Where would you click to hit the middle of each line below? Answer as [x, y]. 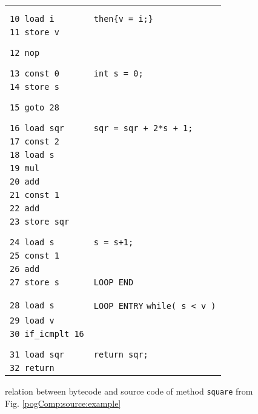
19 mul [25, 168]
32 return [32, 368]
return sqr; [121, 355]
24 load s [32, 242]
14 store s [35, 87]
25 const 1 [35, 256]
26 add [25, 269]
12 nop [25, 53]
